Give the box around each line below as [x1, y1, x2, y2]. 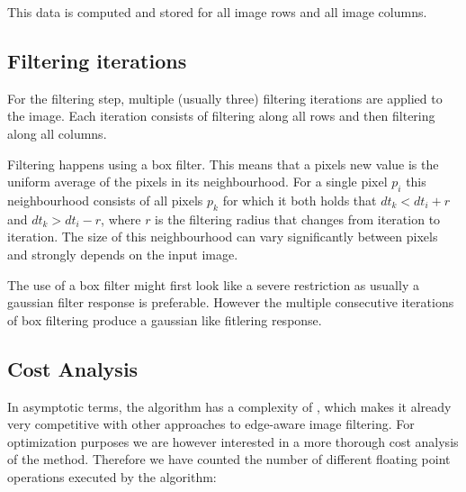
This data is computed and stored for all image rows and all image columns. [7, 3, 427, 21]
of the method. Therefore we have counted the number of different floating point [7, 450, 451, 469]
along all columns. [7, 123, 107, 142]
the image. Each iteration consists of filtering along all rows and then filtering [7, 106, 435, 125]
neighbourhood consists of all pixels [7, 190, 203, 209]
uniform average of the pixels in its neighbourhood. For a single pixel [7, 172, 388, 191]
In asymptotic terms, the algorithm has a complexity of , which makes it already [7, 396, 452, 415]
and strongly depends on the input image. [7, 244, 238, 263]
